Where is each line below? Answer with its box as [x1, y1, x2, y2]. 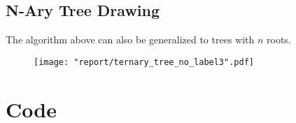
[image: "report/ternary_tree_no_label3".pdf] [34, 57, 254, 67]
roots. [267, 32, 291, 47]
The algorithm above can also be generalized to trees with [6, 32, 255, 47]
